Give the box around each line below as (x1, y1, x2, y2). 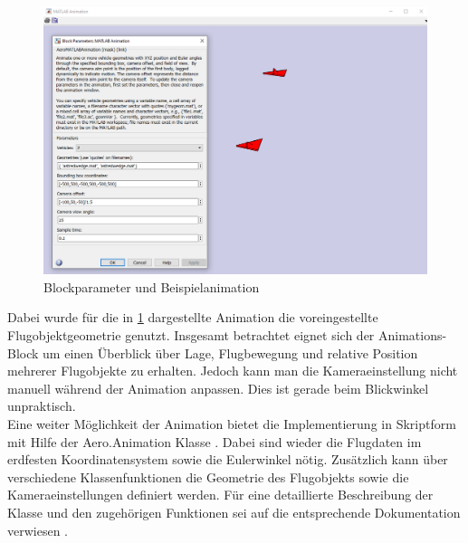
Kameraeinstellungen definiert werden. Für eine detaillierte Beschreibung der (7, 485, 434, 504)
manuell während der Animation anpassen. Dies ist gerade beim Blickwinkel (7, 378, 429, 397)
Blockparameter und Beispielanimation (43, 277, 260, 296)
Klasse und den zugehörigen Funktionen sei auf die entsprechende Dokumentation (7, 502, 461, 521)
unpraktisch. (7, 396, 76, 415)
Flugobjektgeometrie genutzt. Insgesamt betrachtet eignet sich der (7, 326, 375, 344)
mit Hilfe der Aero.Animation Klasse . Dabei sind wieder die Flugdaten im (7, 432, 422, 451)
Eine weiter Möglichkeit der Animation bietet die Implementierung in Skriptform (7, 414, 456, 433)
